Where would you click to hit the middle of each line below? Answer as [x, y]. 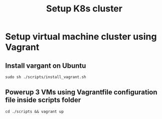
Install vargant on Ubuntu [46, 65]
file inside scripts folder [43, 100]
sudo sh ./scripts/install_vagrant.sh [46, 77]
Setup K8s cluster [84, 9]
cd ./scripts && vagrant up [35, 112]
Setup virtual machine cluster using [81, 37]
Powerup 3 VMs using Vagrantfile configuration [81, 92]
